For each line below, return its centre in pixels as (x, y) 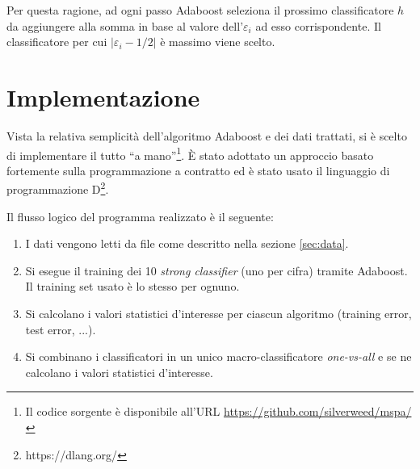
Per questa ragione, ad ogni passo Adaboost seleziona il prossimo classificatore (200, 10)
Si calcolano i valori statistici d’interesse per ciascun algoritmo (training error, (218, 313)
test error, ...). (61, 329)
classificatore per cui (57, 42)
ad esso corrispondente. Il (318, 25)
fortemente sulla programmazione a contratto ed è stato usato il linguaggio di (198, 170)
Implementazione (103, 96)
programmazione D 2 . (58, 188)
